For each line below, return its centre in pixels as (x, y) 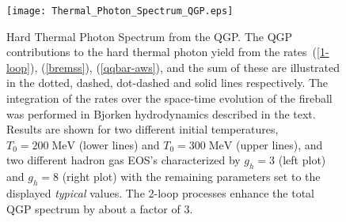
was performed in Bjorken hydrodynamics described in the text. (161, 113)
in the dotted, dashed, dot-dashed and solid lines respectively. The (167, 83)
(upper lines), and (279, 144)
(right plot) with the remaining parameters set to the (191, 177)
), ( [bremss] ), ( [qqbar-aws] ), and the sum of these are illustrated (185, 67)
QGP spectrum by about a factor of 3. (100, 208)
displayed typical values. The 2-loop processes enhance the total (160, 193)
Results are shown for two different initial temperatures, (143, 129)
